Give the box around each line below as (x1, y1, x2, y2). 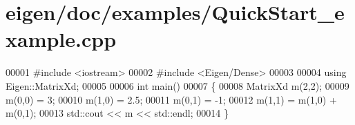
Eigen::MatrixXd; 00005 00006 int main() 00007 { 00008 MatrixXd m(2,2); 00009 (6, 78, 349, 93)
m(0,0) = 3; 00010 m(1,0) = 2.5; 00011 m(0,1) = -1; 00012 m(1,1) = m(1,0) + (6, 92, 337, 106)
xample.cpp (6, 25, 117, 53)
